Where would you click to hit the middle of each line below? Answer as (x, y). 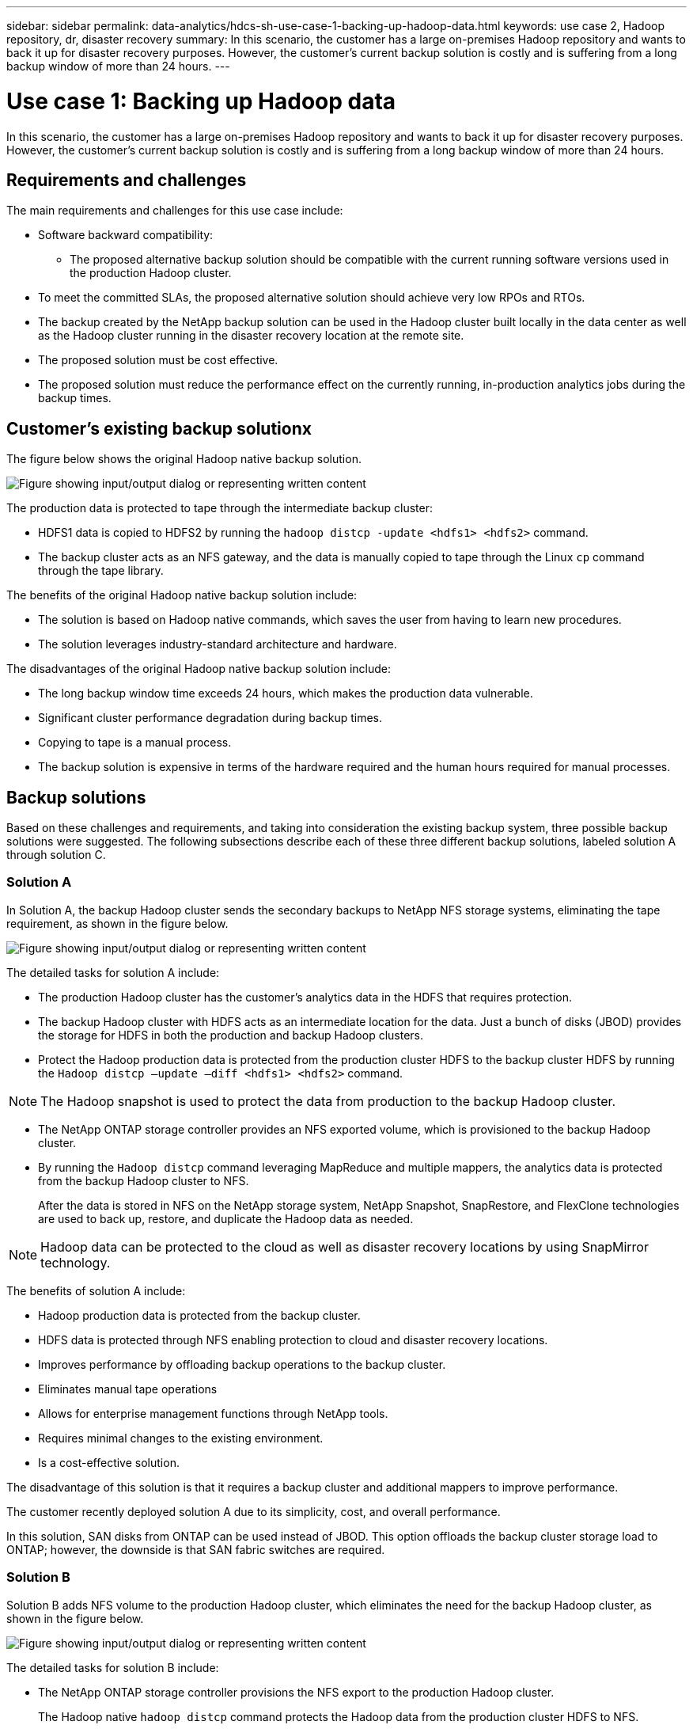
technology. (76, 1262)
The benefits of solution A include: (96, 1290)
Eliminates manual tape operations (128, 1389)
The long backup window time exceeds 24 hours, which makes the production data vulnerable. (286, 693)
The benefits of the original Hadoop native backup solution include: (182, 595)
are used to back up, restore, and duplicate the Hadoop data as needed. (226, 1218)
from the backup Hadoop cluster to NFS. (144, 1180)
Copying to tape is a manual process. (135, 743)
